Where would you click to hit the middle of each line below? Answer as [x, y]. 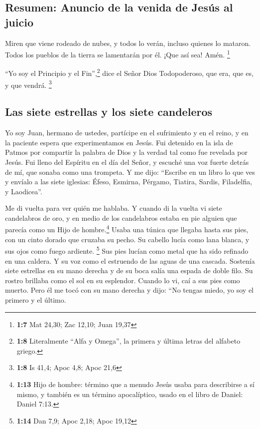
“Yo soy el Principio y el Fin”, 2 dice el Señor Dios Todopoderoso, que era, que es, [129, 72]
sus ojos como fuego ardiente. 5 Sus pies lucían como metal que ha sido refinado [127, 250]
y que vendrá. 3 [28, 84]
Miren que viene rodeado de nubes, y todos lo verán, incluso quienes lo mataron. [128, 43]
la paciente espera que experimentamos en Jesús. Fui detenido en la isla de [119, 142]
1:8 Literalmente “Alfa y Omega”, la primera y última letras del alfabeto [129, 341]
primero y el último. [36, 299]
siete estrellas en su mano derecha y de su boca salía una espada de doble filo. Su [129, 270]
